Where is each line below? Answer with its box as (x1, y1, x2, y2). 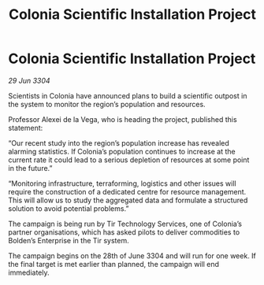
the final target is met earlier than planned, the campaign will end (8, 259, 219, 268)
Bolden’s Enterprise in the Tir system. (8, 235, 129, 245)
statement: (8, 123, 43, 132)
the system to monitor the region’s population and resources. (8, 99, 206, 109)
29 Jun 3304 (8, 76, 50, 85)
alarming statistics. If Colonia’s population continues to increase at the (8, 146, 236, 156)
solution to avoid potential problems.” (8, 203, 129, 213)
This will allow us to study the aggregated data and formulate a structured (8, 195, 248, 205)
